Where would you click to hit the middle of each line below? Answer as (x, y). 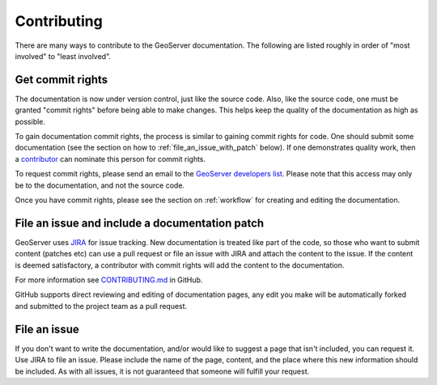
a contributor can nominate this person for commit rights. (110, 159)
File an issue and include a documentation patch (140, 223)
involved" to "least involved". (63, 56)
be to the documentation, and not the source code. (100, 185)
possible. (30, 121)
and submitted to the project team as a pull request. (101, 306)
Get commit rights (62, 80)
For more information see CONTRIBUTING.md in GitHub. (109, 280)
